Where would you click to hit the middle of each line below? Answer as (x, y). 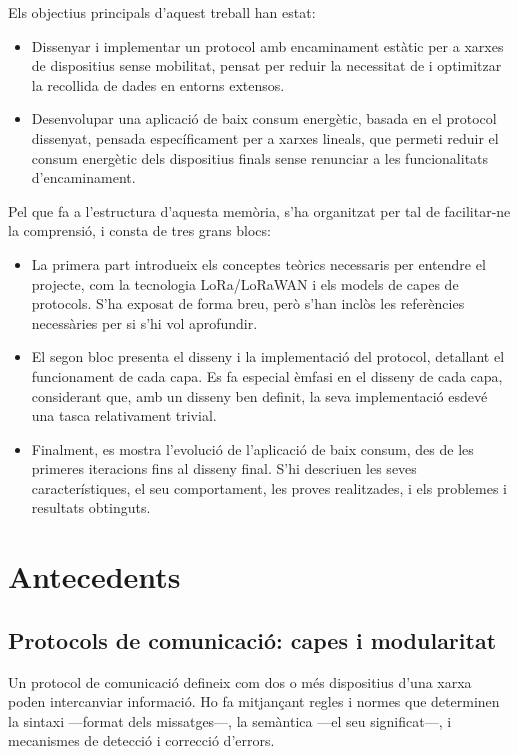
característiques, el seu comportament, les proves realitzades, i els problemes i (269, 487)
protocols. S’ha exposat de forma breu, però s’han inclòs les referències (248, 303)
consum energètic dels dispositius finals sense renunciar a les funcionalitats (260, 157)
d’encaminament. (83, 177)
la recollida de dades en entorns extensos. (158, 84)
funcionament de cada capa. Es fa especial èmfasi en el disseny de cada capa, (267, 375)
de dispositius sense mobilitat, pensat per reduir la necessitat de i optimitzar (266, 65)
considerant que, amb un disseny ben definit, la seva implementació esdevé (259, 395)
